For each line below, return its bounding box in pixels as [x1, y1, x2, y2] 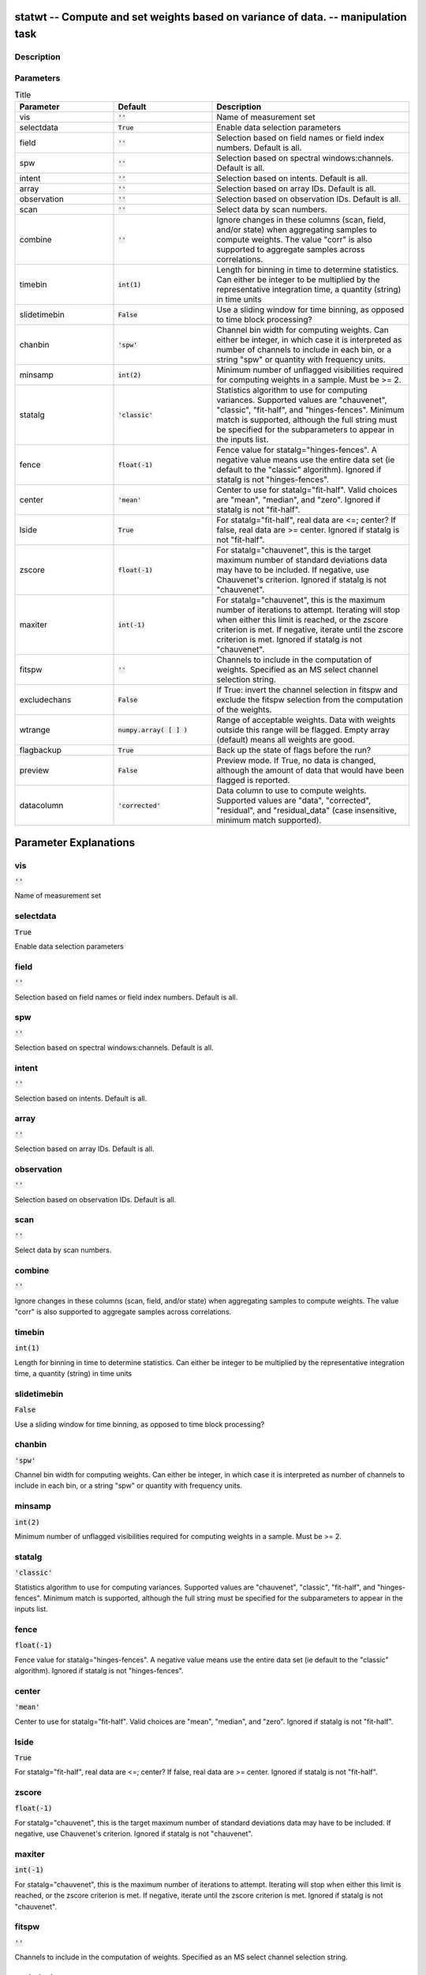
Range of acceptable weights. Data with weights [216, 715, 396, 726]
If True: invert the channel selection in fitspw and [216, 684, 398, 695]
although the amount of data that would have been [216, 765, 405, 776]
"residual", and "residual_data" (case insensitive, [216, 805, 398, 816]
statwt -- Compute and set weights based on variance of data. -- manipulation [14, 10, 407, 24]
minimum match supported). [216, 814, 322, 826]
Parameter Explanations [14, 836, 136, 849]
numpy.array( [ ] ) [118, 725, 189, 734]
